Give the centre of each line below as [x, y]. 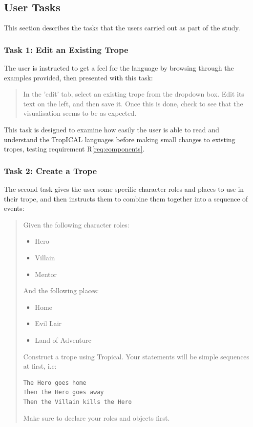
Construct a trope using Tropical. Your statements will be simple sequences [136, 356]
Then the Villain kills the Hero [77, 402]
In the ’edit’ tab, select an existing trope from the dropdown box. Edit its [134, 94]
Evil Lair [48, 323]
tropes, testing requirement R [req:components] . [74, 149]
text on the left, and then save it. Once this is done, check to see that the [133, 103]
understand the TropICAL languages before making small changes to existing [120, 139]
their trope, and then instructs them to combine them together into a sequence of [126, 198]
